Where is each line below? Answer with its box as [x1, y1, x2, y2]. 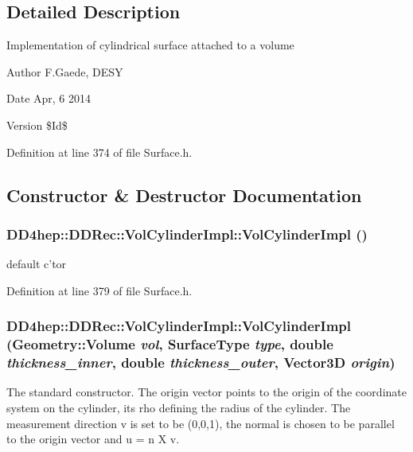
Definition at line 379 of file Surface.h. [6, 282, 193, 298]
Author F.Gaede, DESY [6, 63, 123, 80]
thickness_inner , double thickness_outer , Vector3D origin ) [6, 353, 395, 372]
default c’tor [6, 255, 67, 272]
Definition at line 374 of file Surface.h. [6, 143, 193, 160]
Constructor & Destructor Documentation [6, 182, 362, 207]
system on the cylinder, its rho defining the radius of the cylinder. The [6, 399, 351, 416]
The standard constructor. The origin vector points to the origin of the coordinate [6, 384, 407, 400]
